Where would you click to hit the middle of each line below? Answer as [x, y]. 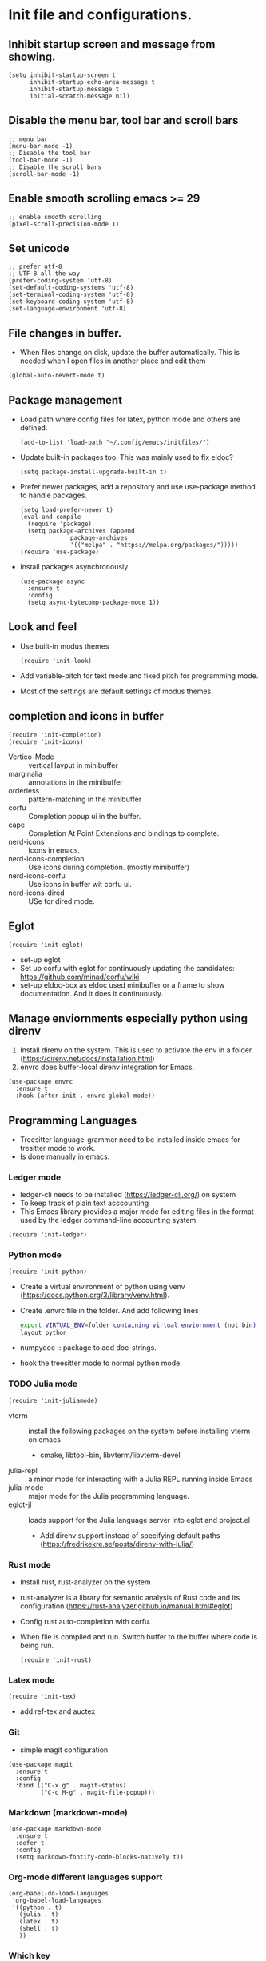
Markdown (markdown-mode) [68, 1812]
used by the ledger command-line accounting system [108, 1220]
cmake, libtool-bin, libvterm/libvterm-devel [110, 1455]
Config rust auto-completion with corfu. [85, 1622]
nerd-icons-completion [46, 858]
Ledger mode [35, 1177]
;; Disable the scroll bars [55, 167]
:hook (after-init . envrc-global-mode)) [85, 1096]
